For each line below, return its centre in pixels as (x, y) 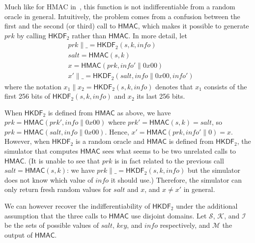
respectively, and (185, 225)
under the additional (207, 206)
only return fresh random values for (58, 189)
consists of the (226, 86)
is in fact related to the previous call (169, 160)
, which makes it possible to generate (193, 26)
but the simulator (214, 170)
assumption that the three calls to (56, 215)
